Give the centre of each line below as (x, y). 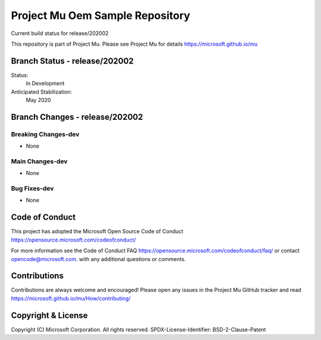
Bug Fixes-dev (32, 189)
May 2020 (38, 100)
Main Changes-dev (39, 161)
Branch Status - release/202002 (72, 61)
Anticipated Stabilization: (42, 91)
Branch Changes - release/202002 (77, 117)
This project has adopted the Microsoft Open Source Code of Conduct (97, 231)
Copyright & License (50, 315)
